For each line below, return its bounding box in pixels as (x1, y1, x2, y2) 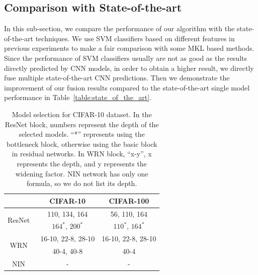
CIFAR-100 (109, 195, 149, 206)
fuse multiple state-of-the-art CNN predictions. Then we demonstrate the (4, 72, 230, 83)
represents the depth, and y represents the (17, 158, 147, 168)
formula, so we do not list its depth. (27, 178, 137, 189)
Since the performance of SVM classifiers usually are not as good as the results (4, 52, 247, 63)
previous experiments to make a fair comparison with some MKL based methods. (4, 43, 254, 53)
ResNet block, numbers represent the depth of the (5, 119, 159, 129)
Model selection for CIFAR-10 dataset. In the (12, 109, 152, 119)
